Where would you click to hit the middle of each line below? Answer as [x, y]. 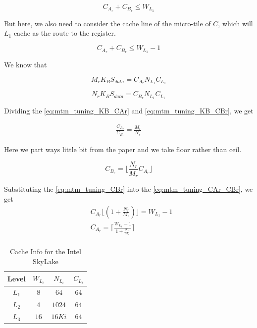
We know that [26, 64]
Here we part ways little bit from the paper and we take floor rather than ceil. [123, 149]
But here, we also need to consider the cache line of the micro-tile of [107, 23]
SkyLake [46, 261]
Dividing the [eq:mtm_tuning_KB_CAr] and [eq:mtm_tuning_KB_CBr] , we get [129, 111]
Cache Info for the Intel [45, 251]
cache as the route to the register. [65, 33]
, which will [235, 23]
